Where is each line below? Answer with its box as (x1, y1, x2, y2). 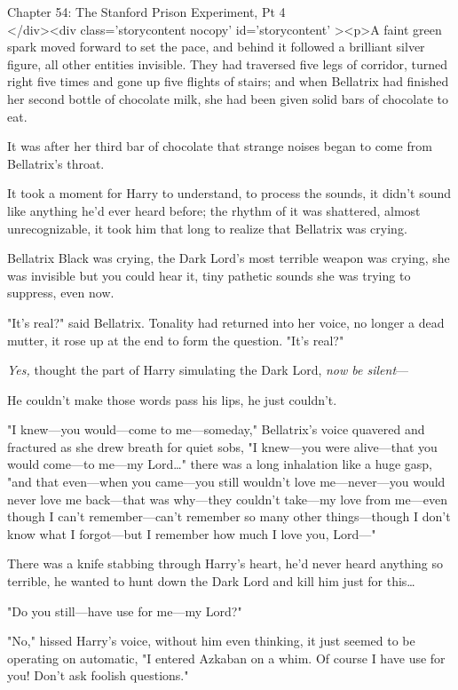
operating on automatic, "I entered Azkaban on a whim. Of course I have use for (7, 648, 446, 667)
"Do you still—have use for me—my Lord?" (7, 601, 242, 620)
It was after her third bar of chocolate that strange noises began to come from (7, 137, 432, 155)
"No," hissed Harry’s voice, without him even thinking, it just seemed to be (7, 631, 415, 650)
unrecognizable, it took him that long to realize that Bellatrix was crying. (7, 218, 407, 237)
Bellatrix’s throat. (7, 154, 105, 172)
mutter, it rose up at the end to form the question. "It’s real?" (7, 330, 344, 349)
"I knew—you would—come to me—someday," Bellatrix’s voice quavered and (7, 420, 425, 439)
